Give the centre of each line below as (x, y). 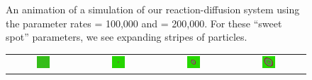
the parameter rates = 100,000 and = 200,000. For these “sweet (144, 23)
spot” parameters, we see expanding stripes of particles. (127, 37)
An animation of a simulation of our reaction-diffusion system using (153, 9)
